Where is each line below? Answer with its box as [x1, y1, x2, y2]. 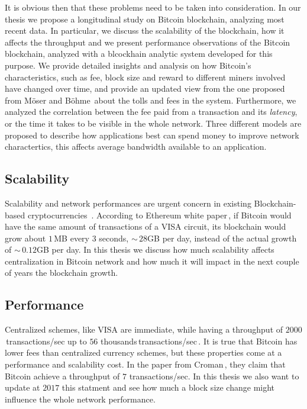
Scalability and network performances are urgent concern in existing [5, 197, 251, 209]
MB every [54, 231, 89, 244]
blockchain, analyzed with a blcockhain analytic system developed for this [5, 47, 273, 60]
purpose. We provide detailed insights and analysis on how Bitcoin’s [5, 59, 251, 71]
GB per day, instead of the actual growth [147, 231, 297, 244]
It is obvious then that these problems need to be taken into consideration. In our [5, 1, 301, 13]
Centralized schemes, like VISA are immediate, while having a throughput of [5, 323, 283, 336]
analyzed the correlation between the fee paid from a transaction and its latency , [5, 105, 298, 118]
